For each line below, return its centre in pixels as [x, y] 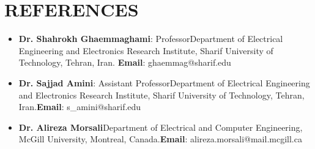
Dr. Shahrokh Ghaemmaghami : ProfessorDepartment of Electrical [151, 39]
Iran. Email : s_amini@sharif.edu [80, 107]
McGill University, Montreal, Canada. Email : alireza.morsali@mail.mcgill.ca [160, 139]
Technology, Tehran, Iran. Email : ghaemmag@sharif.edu [125, 62]
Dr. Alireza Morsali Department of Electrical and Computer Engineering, [161, 127]
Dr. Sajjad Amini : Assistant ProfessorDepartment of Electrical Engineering [164, 82]
